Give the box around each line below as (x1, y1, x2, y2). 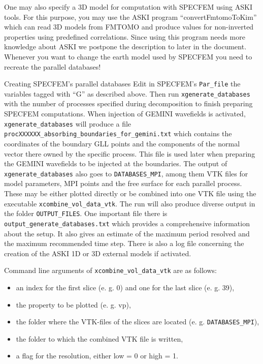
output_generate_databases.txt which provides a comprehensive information (4, 218, 250, 228)
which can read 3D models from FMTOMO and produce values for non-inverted (4, 21, 254, 32)
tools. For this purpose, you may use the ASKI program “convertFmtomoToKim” (4, 11, 257, 22)
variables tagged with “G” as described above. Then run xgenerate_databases (4, 88, 250, 99)
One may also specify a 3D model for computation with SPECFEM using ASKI (4, 2, 252, 12)
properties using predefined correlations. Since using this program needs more (4, 31, 245, 42)
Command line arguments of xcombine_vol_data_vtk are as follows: (4, 265, 217, 276)
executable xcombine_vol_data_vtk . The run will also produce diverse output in (4, 198, 255, 208)
